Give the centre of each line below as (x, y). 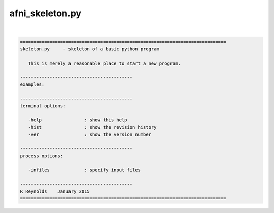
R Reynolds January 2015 (55, 191)
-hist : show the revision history (92, 127)
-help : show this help (78, 120)
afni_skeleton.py (45, 13)
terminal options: (43, 106)
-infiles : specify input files (84, 170)
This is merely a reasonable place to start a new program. (105, 63)
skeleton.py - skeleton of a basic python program (90, 49)
